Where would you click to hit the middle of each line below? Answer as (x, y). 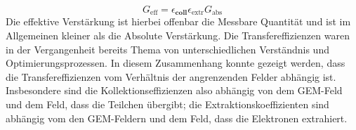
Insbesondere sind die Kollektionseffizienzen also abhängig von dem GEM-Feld (174, 90)
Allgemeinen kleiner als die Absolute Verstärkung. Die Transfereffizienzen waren (178, 35)
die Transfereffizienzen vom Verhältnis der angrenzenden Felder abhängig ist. (171, 76)
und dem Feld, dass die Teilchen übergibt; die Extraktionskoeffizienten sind (167, 104)
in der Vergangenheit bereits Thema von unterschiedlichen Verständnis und (167, 49)
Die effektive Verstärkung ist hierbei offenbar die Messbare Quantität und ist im (178, 21)
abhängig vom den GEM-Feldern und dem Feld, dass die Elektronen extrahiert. (177, 118)
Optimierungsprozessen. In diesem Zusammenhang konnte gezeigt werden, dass (176, 63)
